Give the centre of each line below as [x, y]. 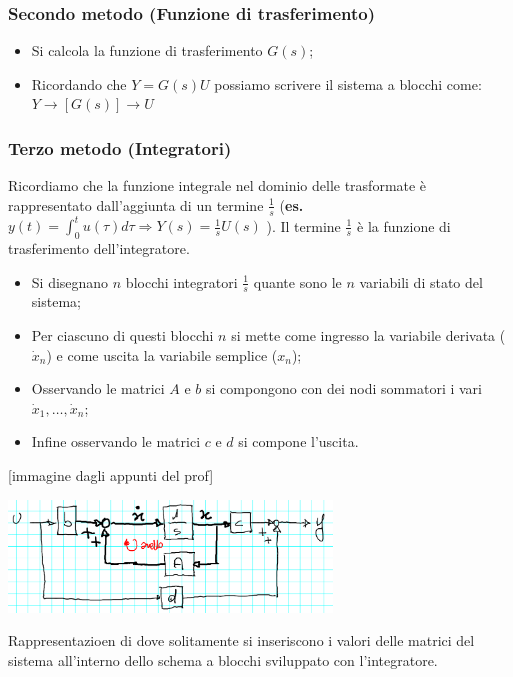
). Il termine [303, 225]
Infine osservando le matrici [116, 441]
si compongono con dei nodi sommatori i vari [344, 388]
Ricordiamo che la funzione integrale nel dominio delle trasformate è [217, 185]
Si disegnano [70, 281]
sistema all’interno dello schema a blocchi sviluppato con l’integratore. [223, 660]
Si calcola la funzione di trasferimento [147, 50]
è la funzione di [404, 225]
